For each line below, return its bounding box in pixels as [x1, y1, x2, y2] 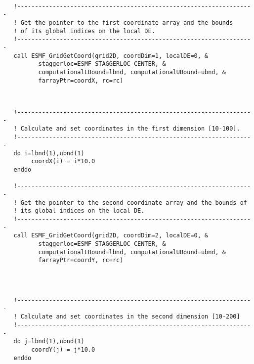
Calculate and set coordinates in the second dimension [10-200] [20, 313, 240, 320]
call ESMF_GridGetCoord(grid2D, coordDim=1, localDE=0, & [13, 52, 209, 59]
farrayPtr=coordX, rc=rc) [38, 77, 124, 84]
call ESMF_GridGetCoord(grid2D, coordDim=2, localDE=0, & [13, 232, 209, 239]
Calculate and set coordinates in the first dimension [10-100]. [20, 125, 240, 132]
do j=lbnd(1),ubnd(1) [13, 338, 85, 345]
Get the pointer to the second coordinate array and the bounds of [20, 199, 247, 206]
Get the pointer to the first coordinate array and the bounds [20, 19, 233, 26]
